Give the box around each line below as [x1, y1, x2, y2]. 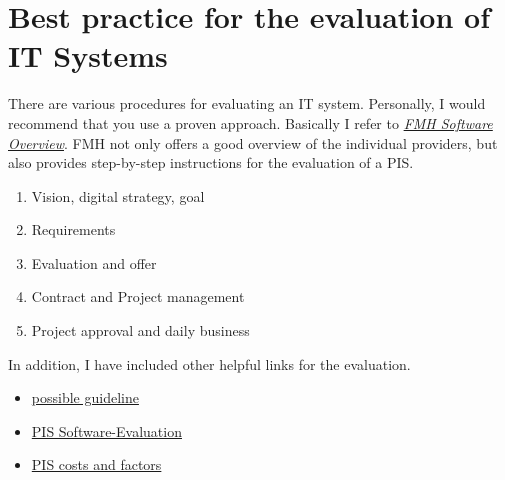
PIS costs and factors [31, 454, 162, 475]
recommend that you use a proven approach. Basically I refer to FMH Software [8, 112, 493, 133]
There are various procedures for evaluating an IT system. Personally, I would [8, 93, 486, 114]
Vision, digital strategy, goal [31, 185, 205, 206]
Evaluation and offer [31, 252, 157, 273]
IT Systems [8, 35, 168, 76]
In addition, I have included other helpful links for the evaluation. [8, 353, 411, 374]
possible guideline [31, 387, 139, 408]
